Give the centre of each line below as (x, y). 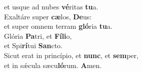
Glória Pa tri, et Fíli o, (38, 36)
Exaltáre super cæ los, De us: (48, 16)
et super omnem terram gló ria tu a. (58, 26)
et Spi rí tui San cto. (33, 45)
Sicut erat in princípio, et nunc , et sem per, (71, 55)
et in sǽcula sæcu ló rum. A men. (53, 65)
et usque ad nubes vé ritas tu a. (51, 6)
